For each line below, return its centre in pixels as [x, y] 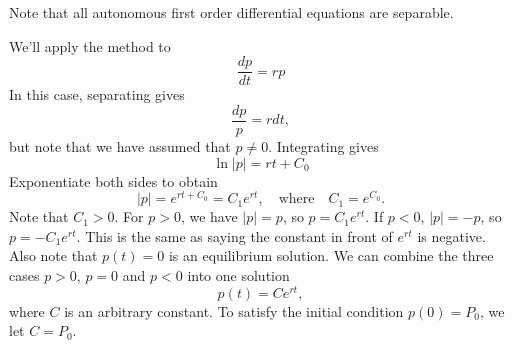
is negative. [451, 235]
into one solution [238, 274]
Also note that [53, 255]
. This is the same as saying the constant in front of [234, 235]
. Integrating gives [323, 145]
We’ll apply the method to [90, 45]
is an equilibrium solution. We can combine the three [331, 255]
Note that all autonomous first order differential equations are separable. [231, 12]
